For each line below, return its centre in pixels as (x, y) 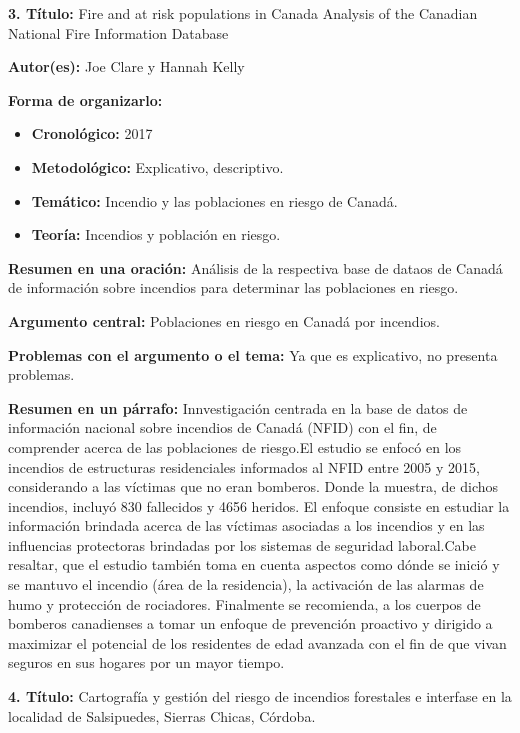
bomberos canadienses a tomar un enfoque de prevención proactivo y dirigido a (250, 623)
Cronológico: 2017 (92, 133)
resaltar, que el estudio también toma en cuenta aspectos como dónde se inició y (254, 564)
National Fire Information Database (118, 32)
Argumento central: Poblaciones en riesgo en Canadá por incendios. (224, 320)
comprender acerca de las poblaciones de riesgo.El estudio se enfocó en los (235, 446)
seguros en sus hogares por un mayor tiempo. (146, 662)
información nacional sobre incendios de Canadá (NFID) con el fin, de (222, 427)
